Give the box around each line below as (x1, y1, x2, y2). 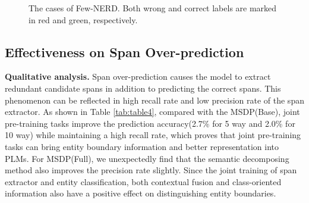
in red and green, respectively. (29, 13, 138, 26)
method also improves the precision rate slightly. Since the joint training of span (5, 164, 297, 176)
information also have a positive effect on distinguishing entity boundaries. (5, 187, 276, 199)
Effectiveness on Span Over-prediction (5, 42, 244, 61)
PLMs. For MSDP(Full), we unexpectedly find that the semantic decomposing (5, 152, 289, 164)
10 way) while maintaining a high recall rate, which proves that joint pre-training (5, 129, 301, 141)
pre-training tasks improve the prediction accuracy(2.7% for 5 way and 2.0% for (5, 117, 295, 129)
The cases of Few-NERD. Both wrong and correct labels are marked (29, 2, 277, 14)
